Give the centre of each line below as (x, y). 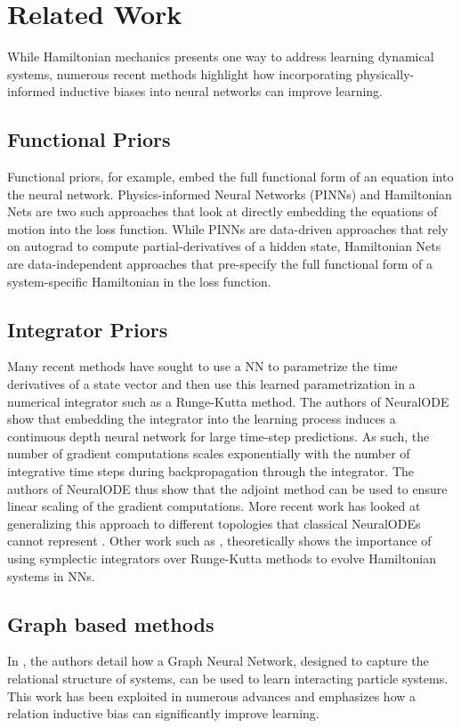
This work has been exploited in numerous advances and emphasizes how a (212, 696)
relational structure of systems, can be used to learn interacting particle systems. (228, 678)
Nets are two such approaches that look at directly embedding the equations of (222, 211)
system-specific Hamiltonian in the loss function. (139, 281)
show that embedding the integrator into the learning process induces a (202, 419)
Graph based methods (111, 623)
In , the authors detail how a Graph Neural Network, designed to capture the (218, 661)
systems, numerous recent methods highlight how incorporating (180, 73)
